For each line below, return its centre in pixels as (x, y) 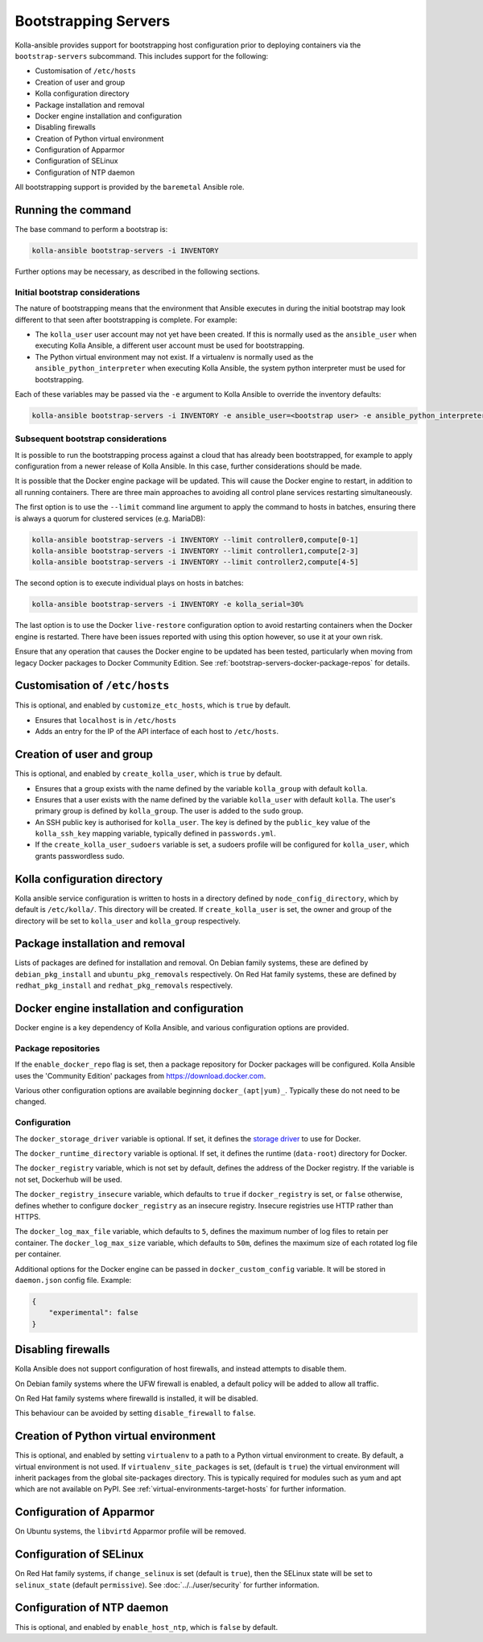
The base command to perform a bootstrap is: (91, 229)
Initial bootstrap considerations (78, 292)
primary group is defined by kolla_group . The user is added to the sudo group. (169, 811)
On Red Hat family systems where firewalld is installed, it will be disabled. (136, 1398)
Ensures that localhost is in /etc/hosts (106, 720)
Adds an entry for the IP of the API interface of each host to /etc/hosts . (157, 732)
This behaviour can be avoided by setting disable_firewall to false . (135, 1413)
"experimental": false (93, 1313)
